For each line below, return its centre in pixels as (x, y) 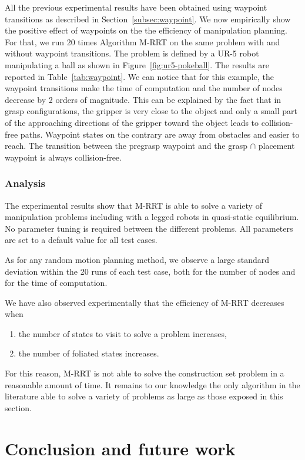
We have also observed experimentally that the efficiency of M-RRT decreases (145, 302)
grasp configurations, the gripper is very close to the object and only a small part (151, 111)
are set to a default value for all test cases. (81, 240)
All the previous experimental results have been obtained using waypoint (136, 7)
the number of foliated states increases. (89, 353)
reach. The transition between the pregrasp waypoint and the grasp (126, 146)
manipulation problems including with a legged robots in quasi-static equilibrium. (152, 217)
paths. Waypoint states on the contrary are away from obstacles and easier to (160, 134)
